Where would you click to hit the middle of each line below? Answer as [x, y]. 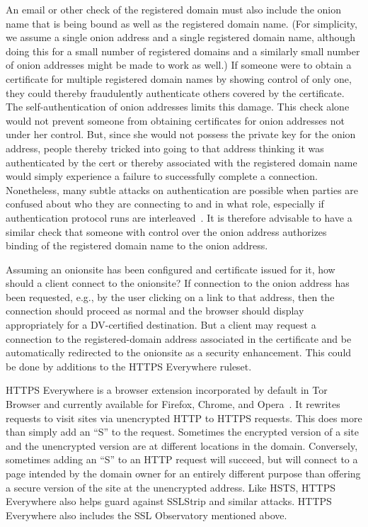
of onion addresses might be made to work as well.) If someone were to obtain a [179, 65]
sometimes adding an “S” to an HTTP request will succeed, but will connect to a [182, 459]
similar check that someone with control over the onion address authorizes [166, 231]
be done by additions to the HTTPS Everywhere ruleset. [129, 366]
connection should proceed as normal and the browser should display [155, 311]
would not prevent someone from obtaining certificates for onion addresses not [175, 120]
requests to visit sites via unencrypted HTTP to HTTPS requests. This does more [184, 418]
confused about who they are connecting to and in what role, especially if [165, 204]
